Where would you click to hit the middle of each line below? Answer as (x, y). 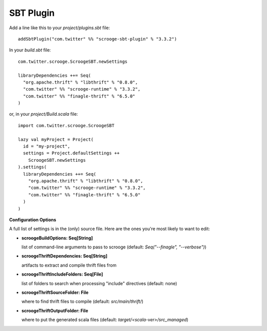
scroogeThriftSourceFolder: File (55, 292)
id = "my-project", (46, 146)
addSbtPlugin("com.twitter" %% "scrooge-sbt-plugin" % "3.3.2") (98, 39)
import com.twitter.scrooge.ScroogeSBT (66, 125)
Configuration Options (33, 220)
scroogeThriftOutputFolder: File (55, 310)
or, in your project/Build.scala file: (44, 114)
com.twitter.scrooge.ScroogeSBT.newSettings (73, 61)
